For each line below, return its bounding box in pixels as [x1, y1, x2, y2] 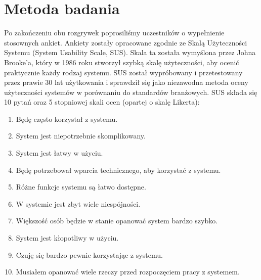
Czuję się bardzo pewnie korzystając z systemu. [16, 249, 163, 260]
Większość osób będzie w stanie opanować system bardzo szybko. [16, 215, 218, 226]
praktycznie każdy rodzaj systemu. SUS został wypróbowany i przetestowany [4, 67, 243, 77]
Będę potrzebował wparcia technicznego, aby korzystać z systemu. [16, 164, 221, 175]
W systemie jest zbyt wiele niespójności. [16, 198, 141, 209]
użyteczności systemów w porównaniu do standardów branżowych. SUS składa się [4, 86, 257, 97]
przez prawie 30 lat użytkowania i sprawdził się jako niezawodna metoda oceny [4, 77, 248, 87]
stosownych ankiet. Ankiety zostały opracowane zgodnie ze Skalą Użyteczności [4, 37, 247, 48]
